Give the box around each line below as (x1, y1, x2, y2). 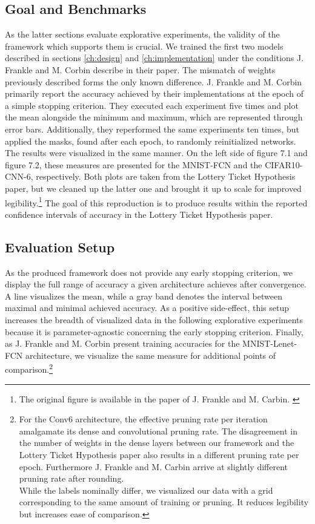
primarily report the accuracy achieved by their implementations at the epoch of (5, 87, 304, 100)
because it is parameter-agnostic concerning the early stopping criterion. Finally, (5, 325, 303, 338)
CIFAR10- (265, 158, 303, 171)
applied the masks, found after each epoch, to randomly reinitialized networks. (5, 134, 296, 147)
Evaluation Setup (5, 237, 115, 256)
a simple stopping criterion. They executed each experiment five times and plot (5, 99, 299, 111)
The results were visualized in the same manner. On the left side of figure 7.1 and (5, 146, 308, 159)
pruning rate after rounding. (19, 472, 124, 485)
